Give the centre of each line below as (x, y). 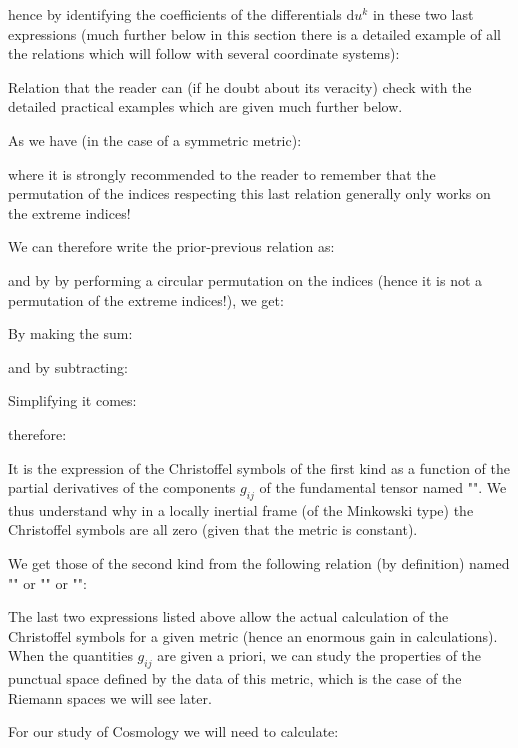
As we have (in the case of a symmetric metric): (155, 139)
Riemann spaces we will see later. (110, 697)
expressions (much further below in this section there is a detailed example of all (254, 33)
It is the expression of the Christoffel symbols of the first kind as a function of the (259, 467)
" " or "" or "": (47, 582)
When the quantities (70, 655)
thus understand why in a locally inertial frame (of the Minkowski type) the (241, 509)
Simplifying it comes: (72, 400)
